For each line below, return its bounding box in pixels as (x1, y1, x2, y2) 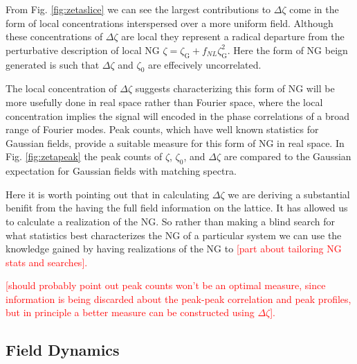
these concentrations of (6, 29, 103, 44)
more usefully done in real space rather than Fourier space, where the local (6, 94, 323, 109)
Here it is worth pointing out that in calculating (6, 187, 210, 201)
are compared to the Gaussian (223, 149, 351, 164)
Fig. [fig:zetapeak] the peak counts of (6, 149, 163, 164)
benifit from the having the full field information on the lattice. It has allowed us (6, 200, 348, 215)
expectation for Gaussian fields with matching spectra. (6, 164, 237, 178)
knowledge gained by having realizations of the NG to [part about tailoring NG (6, 241, 342, 256)
